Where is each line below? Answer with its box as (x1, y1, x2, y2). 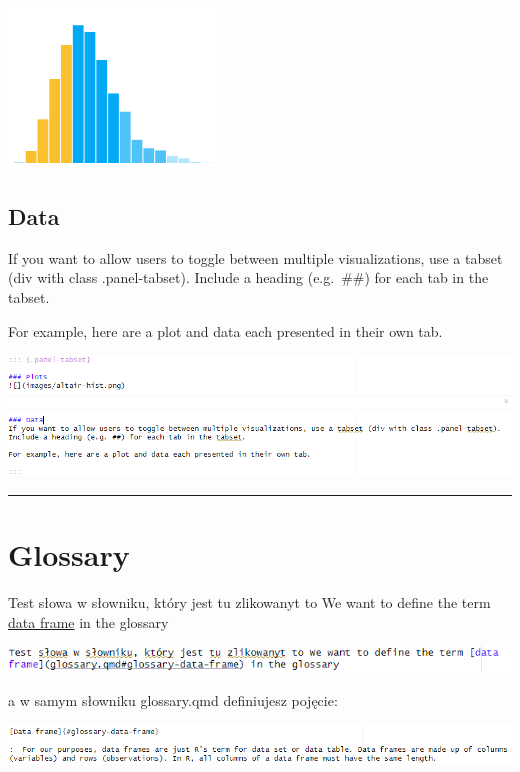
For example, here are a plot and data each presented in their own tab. (8, 320, 443, 341)
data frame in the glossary (8, 611, 169, 632)
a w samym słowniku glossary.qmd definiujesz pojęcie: (8, 689, 338, 710)
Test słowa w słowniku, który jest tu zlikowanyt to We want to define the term (8, 592, 491, 613)
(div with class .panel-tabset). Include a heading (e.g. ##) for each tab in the (8, 267, 489, 288)
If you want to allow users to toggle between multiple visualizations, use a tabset (8, 247, 503, 268)
